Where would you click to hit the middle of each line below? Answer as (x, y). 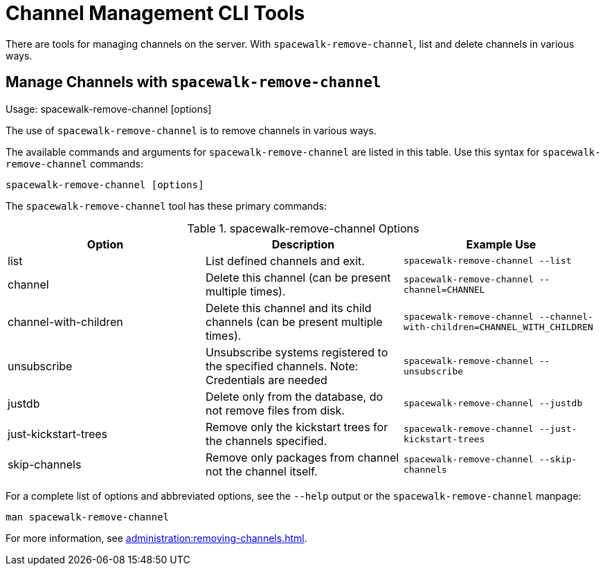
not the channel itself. (261, 471)
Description (303, 244)
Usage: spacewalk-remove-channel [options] (109, 109)
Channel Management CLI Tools (155, 13)
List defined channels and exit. (285, 261)
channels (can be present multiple (294, 321)
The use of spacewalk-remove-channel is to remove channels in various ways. (191, 130)
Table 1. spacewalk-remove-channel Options (303, 228)
